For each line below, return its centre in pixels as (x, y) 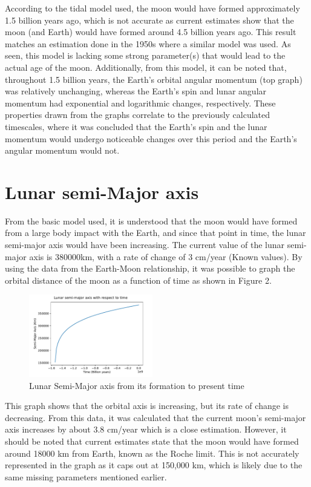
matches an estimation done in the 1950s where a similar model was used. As (148, 43)
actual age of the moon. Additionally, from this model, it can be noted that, (146, 67)
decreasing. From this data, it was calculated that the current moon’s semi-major (155, 417)
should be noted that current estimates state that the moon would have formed (152, 441)
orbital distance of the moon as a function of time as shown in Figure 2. (138, 280)
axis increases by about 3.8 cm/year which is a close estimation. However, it (146, 429)
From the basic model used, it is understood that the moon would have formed (151, 221)
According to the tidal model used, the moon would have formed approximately (152, 8)
